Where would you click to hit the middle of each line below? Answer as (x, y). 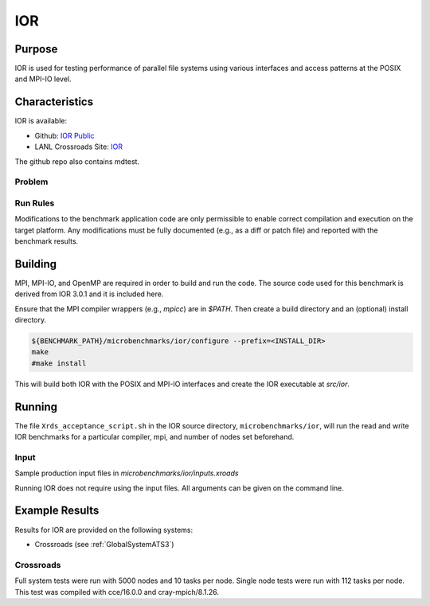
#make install (59, 363)
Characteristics (54, 102)
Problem (31, 182)
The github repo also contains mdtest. (77, 161)
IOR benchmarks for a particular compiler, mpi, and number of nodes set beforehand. (154, 437)
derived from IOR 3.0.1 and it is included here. (89, 294)
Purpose (36, 49)
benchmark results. (47, 241)
